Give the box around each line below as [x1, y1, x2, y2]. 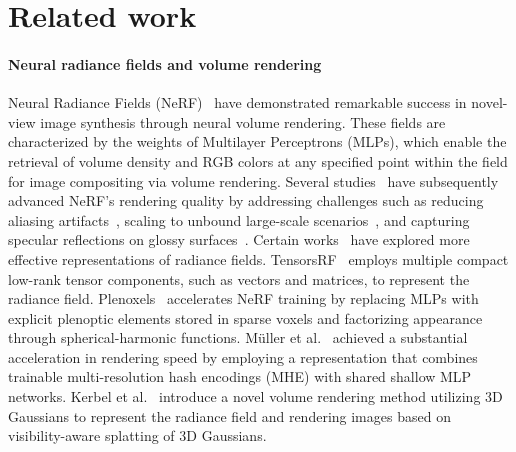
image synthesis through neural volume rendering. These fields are [40, 111, 446, 132]
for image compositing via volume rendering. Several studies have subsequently [8, 170, 499, 191]
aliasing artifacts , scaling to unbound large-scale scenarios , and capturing [8, 209, 470, 230]
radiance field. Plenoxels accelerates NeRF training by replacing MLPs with [8, 288, 479, 309]
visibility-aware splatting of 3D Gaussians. [8, 425, 267, 446]
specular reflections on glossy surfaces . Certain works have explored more [8, 229, 470, 250]
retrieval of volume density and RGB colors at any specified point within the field [8, 150, 508, 171]
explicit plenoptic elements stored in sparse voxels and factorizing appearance [8, 307, 483, 328]
